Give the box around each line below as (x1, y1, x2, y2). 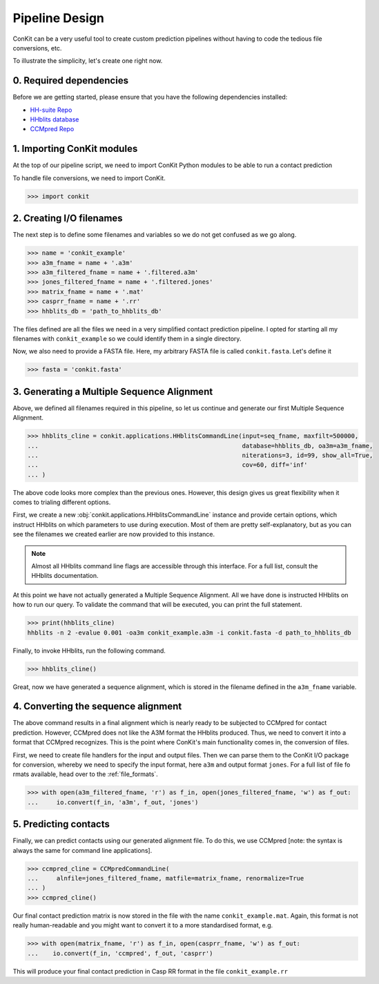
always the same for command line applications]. (12, 846, 153, 854)
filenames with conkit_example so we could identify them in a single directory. (12, 334, 242, 343)
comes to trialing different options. (12, 498, 111, 507)
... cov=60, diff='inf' (27, 461, 308, 469)
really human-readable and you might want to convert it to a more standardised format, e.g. (12, 921, 273, 929)
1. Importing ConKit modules (12, 143, 138, 155)
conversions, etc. (12, 44, 62, 52)
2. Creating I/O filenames (12, 213, 124, 224)
